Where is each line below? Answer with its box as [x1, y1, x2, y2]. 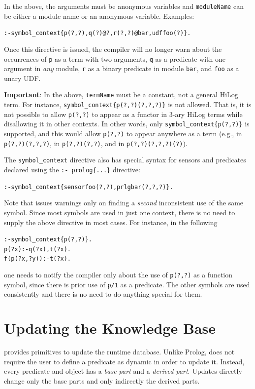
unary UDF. [4, 73, 41, 83]
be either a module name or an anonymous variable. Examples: [4, 10, 194, 21]
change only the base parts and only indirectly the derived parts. [4, 375, 200, 386]
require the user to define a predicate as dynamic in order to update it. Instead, [4, 356, 245, 366]
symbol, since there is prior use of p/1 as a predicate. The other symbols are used [4, 279, 250, 289]
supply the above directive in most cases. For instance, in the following [4, 217, 218, 227]
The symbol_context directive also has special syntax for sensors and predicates [4, 155, 246, 165]
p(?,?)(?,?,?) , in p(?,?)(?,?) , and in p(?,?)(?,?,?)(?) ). [4, 138, 188, 148]
